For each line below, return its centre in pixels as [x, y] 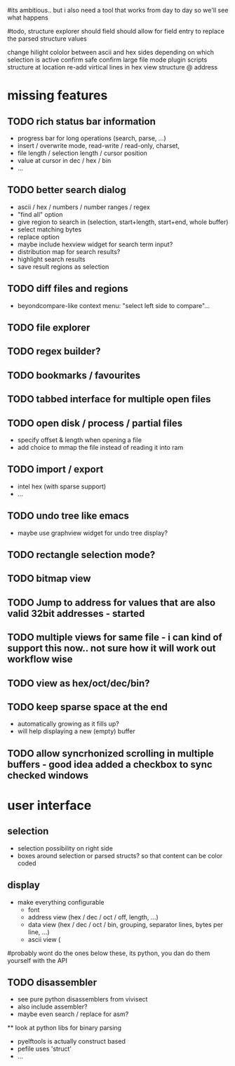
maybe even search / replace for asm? [73, 1014]
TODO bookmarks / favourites [74, 375]
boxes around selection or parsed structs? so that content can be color [120, 855]
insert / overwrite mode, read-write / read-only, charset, [99, 146]
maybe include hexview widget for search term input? [95, 244]
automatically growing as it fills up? [68, 724]
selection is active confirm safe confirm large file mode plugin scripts [107, 60]
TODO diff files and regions [68, 289]
